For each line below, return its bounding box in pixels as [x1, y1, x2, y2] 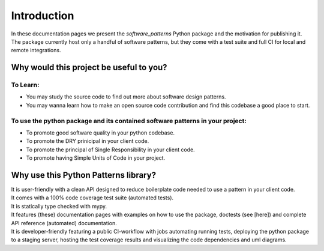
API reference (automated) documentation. [11, 219, 117, 226]
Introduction [11, 9, 74, 22]
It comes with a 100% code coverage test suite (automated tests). [11, 194, 174, 201]
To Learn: [11, 81, 40, 89]
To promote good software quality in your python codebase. [26, 129, 175, 136]
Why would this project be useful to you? [11, 62, 167, 73]
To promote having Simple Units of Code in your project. [26, 154, 166, 162]
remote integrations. [11, 47, 61, 54]
